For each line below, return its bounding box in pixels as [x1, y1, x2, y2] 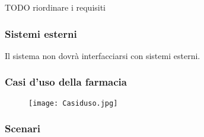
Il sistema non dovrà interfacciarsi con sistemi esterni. [5, 49, 200, 61]
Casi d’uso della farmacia [5, 74, 127, 89]
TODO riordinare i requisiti [5, 1, 106, 13]
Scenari [5, 121, 41, 136]
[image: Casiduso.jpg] [28, 99, 118, 107]
